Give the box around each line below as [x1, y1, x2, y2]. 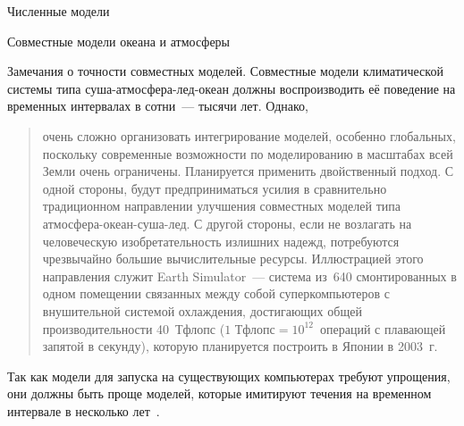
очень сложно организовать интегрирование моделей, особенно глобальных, [42, 126, 456, 145]
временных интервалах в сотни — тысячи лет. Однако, [7, 96, 308, 115]
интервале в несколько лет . [7, 401, 160, 420]
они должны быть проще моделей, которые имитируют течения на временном [7, 384, 432, 403]
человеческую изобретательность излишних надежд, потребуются [42, 231, 400, 250]
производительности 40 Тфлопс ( [42, 319, 225, 338]
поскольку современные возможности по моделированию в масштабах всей [42, 144, 453, 163]
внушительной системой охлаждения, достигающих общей [42, 301, 362, 320]
